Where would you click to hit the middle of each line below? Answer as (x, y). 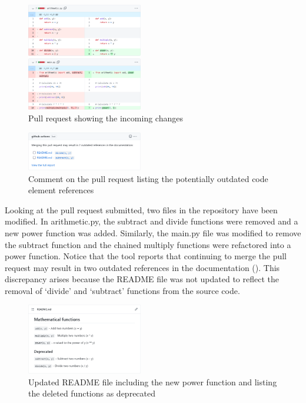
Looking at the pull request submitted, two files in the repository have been (141, 209)
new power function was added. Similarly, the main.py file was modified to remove (153, 232)
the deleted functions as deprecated (92, 393)
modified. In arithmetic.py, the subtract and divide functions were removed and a (152, 221)
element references (61, 190)
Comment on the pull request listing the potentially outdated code (148, 178)
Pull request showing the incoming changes (106, 118)
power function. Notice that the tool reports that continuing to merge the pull (146, 256)
